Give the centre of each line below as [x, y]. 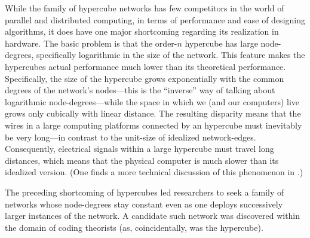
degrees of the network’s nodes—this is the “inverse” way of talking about [140, 90]
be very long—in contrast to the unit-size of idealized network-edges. [131, 137]
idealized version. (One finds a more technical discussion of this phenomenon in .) [154, 172]
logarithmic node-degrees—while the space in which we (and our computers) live [152, 101]
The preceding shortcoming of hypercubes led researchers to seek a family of [145, 192]
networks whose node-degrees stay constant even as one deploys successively [144, 204]
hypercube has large [221, 43]
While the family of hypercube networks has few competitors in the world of [145, 8]
